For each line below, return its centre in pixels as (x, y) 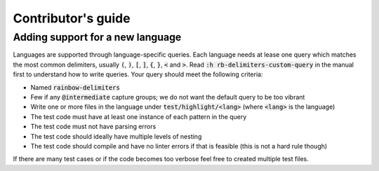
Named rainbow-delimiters (75, 87)
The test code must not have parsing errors (93, 127)
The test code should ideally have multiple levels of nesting (116, 136)
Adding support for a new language (97, 37)
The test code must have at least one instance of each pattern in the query (139, 116)
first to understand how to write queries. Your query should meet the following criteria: (138, 74)
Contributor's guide (72, 18)
